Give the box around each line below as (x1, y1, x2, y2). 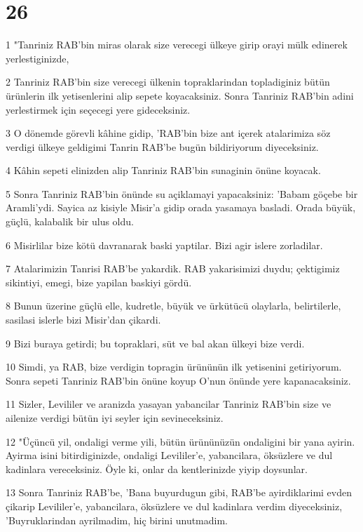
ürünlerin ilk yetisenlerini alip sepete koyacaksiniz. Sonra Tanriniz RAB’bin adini (6, 88, 354, 102)
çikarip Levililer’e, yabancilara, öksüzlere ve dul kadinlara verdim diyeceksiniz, (6, 498, 343, 513)
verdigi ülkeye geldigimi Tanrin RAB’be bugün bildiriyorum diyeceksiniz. (6, 139, 319, 154)
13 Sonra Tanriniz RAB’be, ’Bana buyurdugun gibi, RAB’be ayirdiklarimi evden (6, 485, 352, 500)
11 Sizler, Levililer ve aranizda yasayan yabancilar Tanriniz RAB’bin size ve (6, 397, 331, 411)
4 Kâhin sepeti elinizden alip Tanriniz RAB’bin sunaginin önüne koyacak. (6, 163, 321, 178)
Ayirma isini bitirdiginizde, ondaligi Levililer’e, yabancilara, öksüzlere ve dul (6, 448, 333, 463)
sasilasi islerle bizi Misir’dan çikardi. (6, 312, 161, 327)
